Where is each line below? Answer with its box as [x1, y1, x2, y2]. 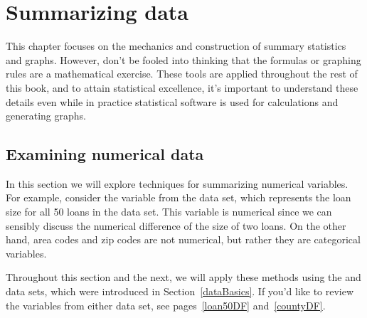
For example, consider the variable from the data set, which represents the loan [6, 190, 351, 205]
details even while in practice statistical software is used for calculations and [6, 94, 339, 109]
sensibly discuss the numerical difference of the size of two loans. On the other [6, 218, 346, 233]
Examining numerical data [6, 143, 204, 165]
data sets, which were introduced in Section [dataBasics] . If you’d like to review [6, 284, 354, 299]
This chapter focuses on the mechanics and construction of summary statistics [6, 38, 346, 53]
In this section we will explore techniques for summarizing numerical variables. [6, 176, 349, 191]
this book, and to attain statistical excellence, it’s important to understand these [6, 80, 358, 95]
